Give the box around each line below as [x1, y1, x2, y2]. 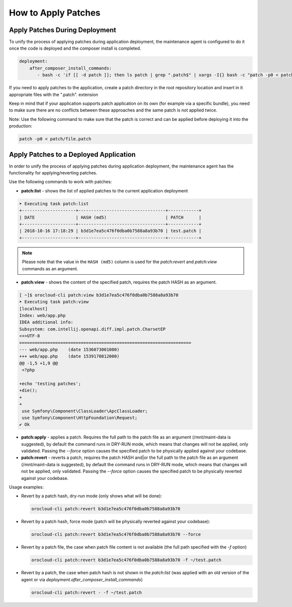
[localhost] [19, 306, 48, 311]
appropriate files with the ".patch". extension [9, 92, 98, 97]
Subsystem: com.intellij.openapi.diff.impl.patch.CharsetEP [19, 326, 166, 332]
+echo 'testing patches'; [19, 380, 81, 386]
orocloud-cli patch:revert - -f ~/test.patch [31, 589, 142, 595]
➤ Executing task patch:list [19, 201, 89, 207]
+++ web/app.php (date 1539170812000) [19, 354, 120, 359]
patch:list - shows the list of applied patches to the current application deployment [21, 188, 188, 193]
